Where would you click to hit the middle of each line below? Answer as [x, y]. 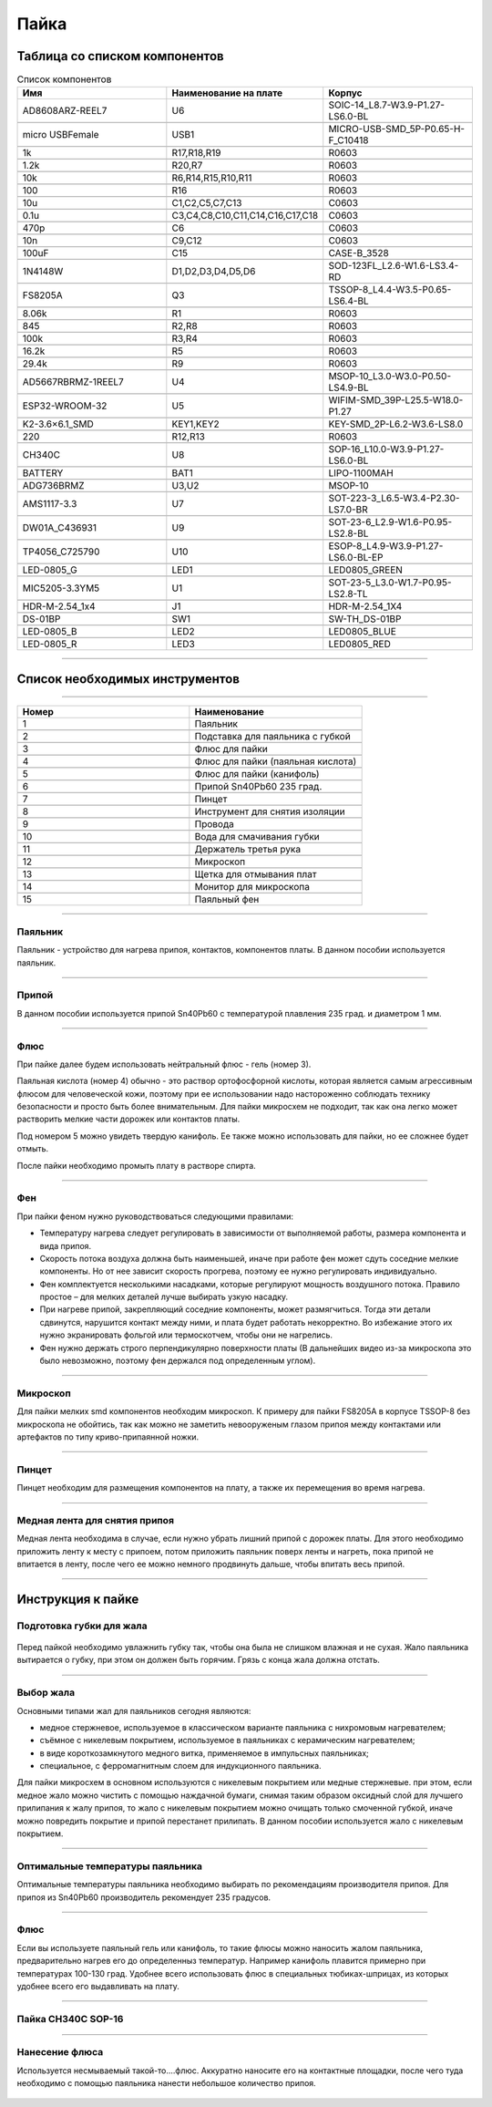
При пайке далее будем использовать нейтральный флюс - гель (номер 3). [164, 1064]
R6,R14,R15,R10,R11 [212, 178]
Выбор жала [46, 1693]
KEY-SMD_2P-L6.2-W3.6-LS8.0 [396, 424]
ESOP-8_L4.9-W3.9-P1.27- [386, 546]
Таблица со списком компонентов [120, 56]
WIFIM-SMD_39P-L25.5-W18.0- [396, 400]
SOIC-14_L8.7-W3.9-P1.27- [387, 105]
